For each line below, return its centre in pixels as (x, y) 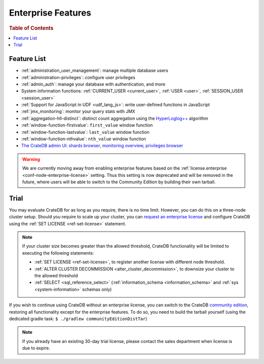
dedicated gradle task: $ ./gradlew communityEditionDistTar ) (78, 319)
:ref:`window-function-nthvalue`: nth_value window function (84, 139)
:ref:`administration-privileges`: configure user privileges (78, 77)
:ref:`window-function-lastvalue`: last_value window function (85, 132)
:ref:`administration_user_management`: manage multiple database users (95, 70)
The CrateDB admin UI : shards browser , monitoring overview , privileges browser (102, 146)
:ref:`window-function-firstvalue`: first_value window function (87, 125)
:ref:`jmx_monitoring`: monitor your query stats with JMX (78, 111)
